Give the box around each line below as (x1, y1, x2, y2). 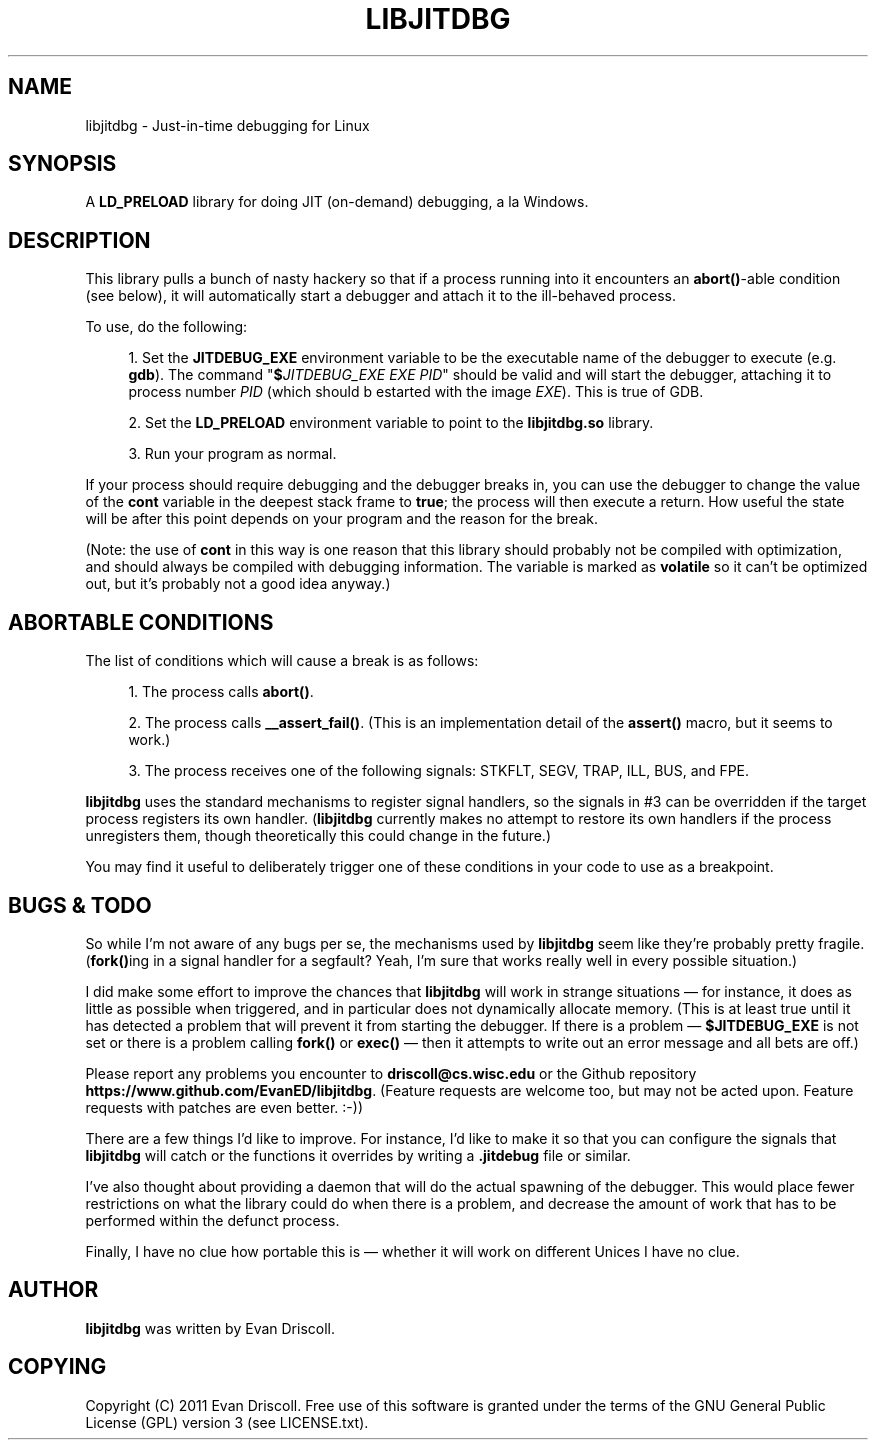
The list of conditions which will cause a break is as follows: (85, 652, 479, 670)
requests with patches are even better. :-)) (85, 1098, 364, 1116)
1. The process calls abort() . (128, 683, 314, 701)
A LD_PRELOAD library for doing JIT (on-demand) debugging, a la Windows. (85, 193, 589, 211)
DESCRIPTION (8, 227, 151, 253)
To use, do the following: (85, 318, 248, 336)
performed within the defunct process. (85, 1211, 340, 1229)
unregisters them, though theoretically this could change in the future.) (85, 827, 551, 845)
